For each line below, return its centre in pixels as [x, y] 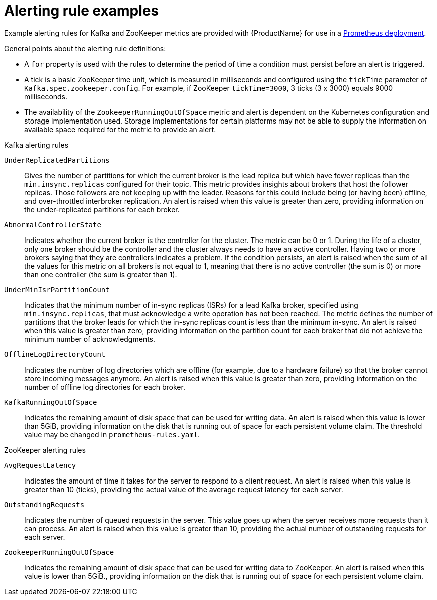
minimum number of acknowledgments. [90, 339]
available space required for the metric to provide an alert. [120, 129]
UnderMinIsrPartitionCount [57, 289]
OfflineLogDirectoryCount [55, 354]
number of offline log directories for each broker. [105, 387]
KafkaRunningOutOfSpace [51, 402]
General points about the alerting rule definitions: [85, 48]
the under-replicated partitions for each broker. [102, 209]
